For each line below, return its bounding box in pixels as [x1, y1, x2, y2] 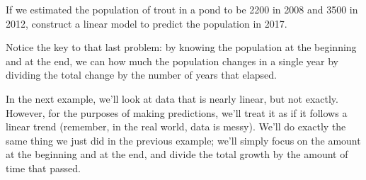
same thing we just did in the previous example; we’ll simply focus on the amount [6, 133, 361, 147]
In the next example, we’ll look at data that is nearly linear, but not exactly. [6, 91, 338, 106]
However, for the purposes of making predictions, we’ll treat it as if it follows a [6, 105, 348, 120]
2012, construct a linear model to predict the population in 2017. [6, 16, 287, 30]
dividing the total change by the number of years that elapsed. [6, 67, 277, 82]
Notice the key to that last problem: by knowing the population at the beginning [6, 40, 357, 55]
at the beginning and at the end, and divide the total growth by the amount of [6, 147, 348, 162]
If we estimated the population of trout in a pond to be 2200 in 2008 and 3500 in [6, 2, 358, 16]
